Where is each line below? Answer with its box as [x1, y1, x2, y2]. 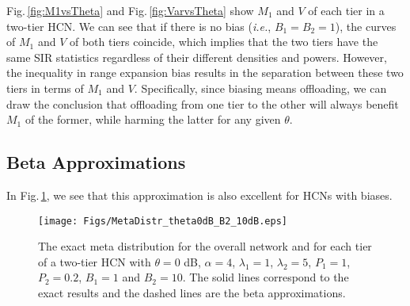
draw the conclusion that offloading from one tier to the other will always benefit [6, 95, 399, 112]
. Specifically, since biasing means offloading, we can [134, 79, 387, 96]
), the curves [335, 17, 397, 34]
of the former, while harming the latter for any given [25, 111, 281, 128]
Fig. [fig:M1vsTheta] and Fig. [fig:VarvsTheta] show [6, 2, 254, 18]
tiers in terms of [6, 79, 84, 96]
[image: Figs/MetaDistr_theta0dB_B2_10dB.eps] [38, 215, 287, 227]
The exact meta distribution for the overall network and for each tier [38, 238, 372, 254]
